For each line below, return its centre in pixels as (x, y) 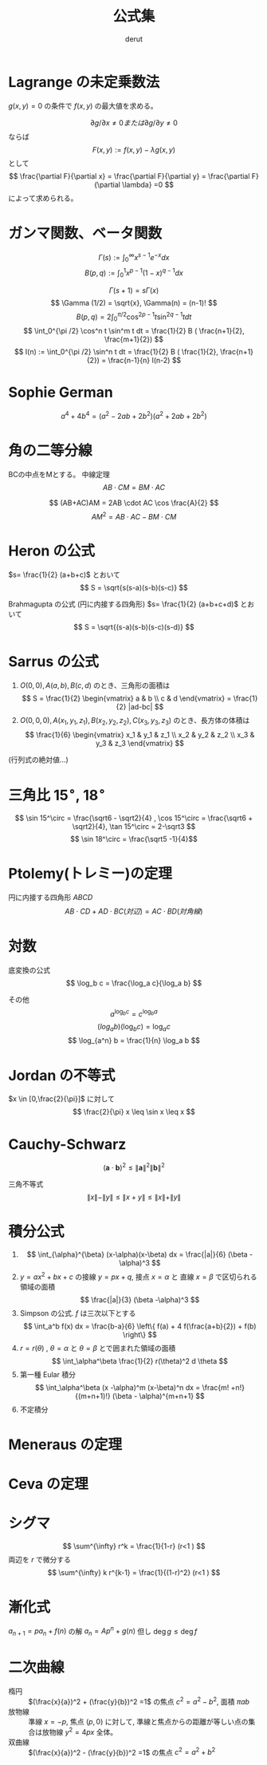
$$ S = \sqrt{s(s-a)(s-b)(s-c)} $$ (134, 588)
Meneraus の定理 (65, 1444)
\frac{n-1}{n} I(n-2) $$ (145, 360)
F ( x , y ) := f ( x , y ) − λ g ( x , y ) (134, 149)
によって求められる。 (43, 198)
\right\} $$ (139, 1334)
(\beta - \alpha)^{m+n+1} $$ (158, 1396)
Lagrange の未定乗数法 (84, 82)
